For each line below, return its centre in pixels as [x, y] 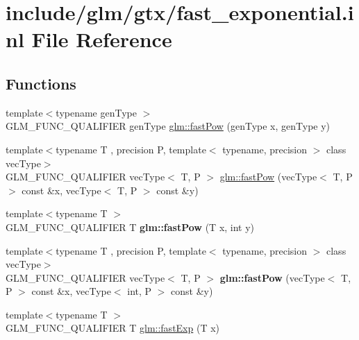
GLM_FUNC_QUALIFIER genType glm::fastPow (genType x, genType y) [168, 126]
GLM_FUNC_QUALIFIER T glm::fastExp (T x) [113, 328]
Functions [41, 83]
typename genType [96, 112]
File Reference [102, 39]
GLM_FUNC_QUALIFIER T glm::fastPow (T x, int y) [130, 227]
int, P [140, 291]
